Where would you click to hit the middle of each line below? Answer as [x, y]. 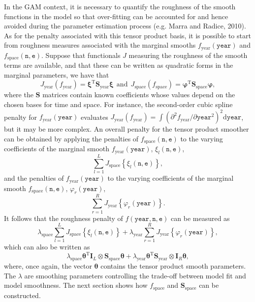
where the [19, 95]
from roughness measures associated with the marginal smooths [100, 45]
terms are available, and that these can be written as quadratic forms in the [119, 65]
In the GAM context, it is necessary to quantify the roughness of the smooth [120, 6]
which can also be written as [47, 247]
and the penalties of [34, 178]
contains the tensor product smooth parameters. [173, 266]
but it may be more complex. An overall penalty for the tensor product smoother [127, 129]
